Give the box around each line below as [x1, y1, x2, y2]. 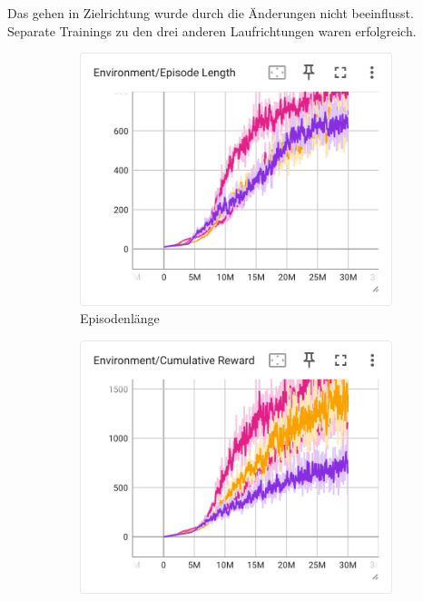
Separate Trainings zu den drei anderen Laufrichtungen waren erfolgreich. [7, 21, 417, 40]
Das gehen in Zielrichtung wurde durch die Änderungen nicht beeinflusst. [7, 4, 414, 22]
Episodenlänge [80, 309, 160, 328]
